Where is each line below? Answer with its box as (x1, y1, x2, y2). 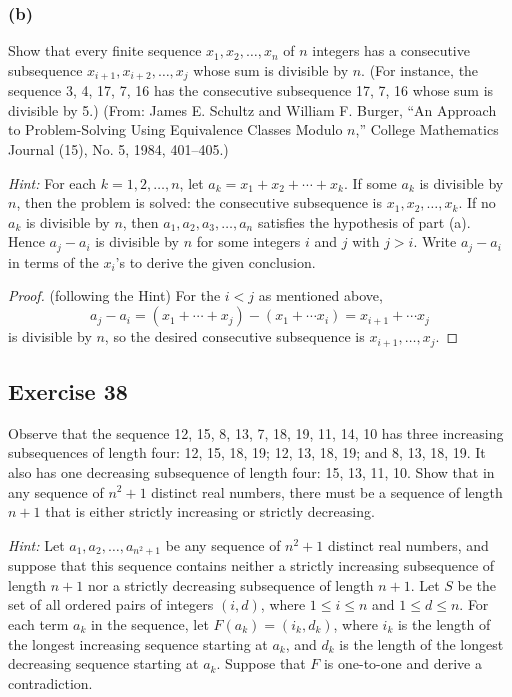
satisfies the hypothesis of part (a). (257, 211, 471, 232)
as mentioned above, (258, 285, 383, 306)
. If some (343, 172, 397, 193)
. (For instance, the (361, 59, 479, 80)
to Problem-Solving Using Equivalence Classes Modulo (8, 119, 343, 140)
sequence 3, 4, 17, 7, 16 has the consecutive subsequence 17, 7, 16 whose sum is (8, 80, 494, 101)
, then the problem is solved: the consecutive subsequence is (16, 192, 383, 213)
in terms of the (8, 251, 99, 272)
